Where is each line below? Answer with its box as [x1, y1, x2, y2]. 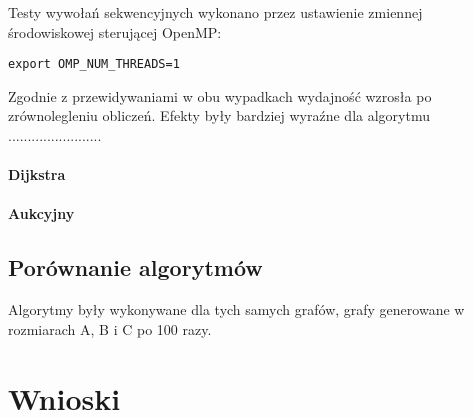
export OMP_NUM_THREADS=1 [8, 57, 180, 72]
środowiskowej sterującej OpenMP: [8, 21, 222, 42]
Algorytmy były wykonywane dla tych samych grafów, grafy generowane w [8, 299, 465, 320]
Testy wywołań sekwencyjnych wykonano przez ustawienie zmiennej [8, 2, 423, 22]
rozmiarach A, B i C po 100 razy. [8, 318, 212, 339]
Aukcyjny [8, 203, 75, 224]
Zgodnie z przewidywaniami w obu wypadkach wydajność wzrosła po [8, 85, 432, 106]
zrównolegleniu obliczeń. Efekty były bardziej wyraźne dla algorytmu [8, 105, 430, 126]
